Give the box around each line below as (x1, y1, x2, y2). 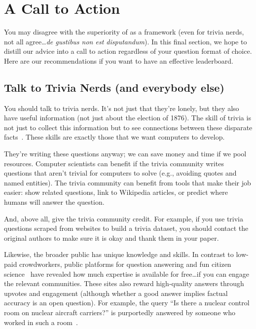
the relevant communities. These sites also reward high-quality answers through (4, 278, 244, 289)
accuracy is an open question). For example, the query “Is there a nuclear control (4, 297, 250, 308)
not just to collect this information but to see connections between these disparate (4, 122, 253, 132)
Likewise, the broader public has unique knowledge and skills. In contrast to (4, 249, 234, 259)
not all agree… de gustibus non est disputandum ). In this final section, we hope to (4, 36, 247, 46)
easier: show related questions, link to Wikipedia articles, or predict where (4, 187, 228, 197)
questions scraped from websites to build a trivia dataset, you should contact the (4, 223, 249, 233)
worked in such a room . (4, 317, 78, 327)
